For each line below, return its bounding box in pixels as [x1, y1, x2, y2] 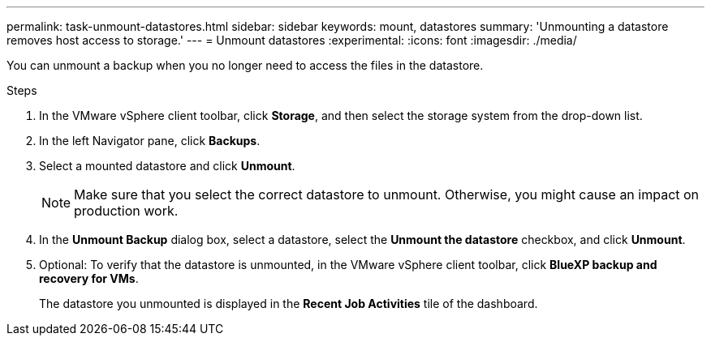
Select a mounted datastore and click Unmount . [39, 159, 295, 173]
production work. [74, 203, 179, 219]
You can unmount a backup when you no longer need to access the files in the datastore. [6, 58, 484, 72]
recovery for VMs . [39, 271, 139, 285]
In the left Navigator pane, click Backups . [39, 134, 261, 147]
